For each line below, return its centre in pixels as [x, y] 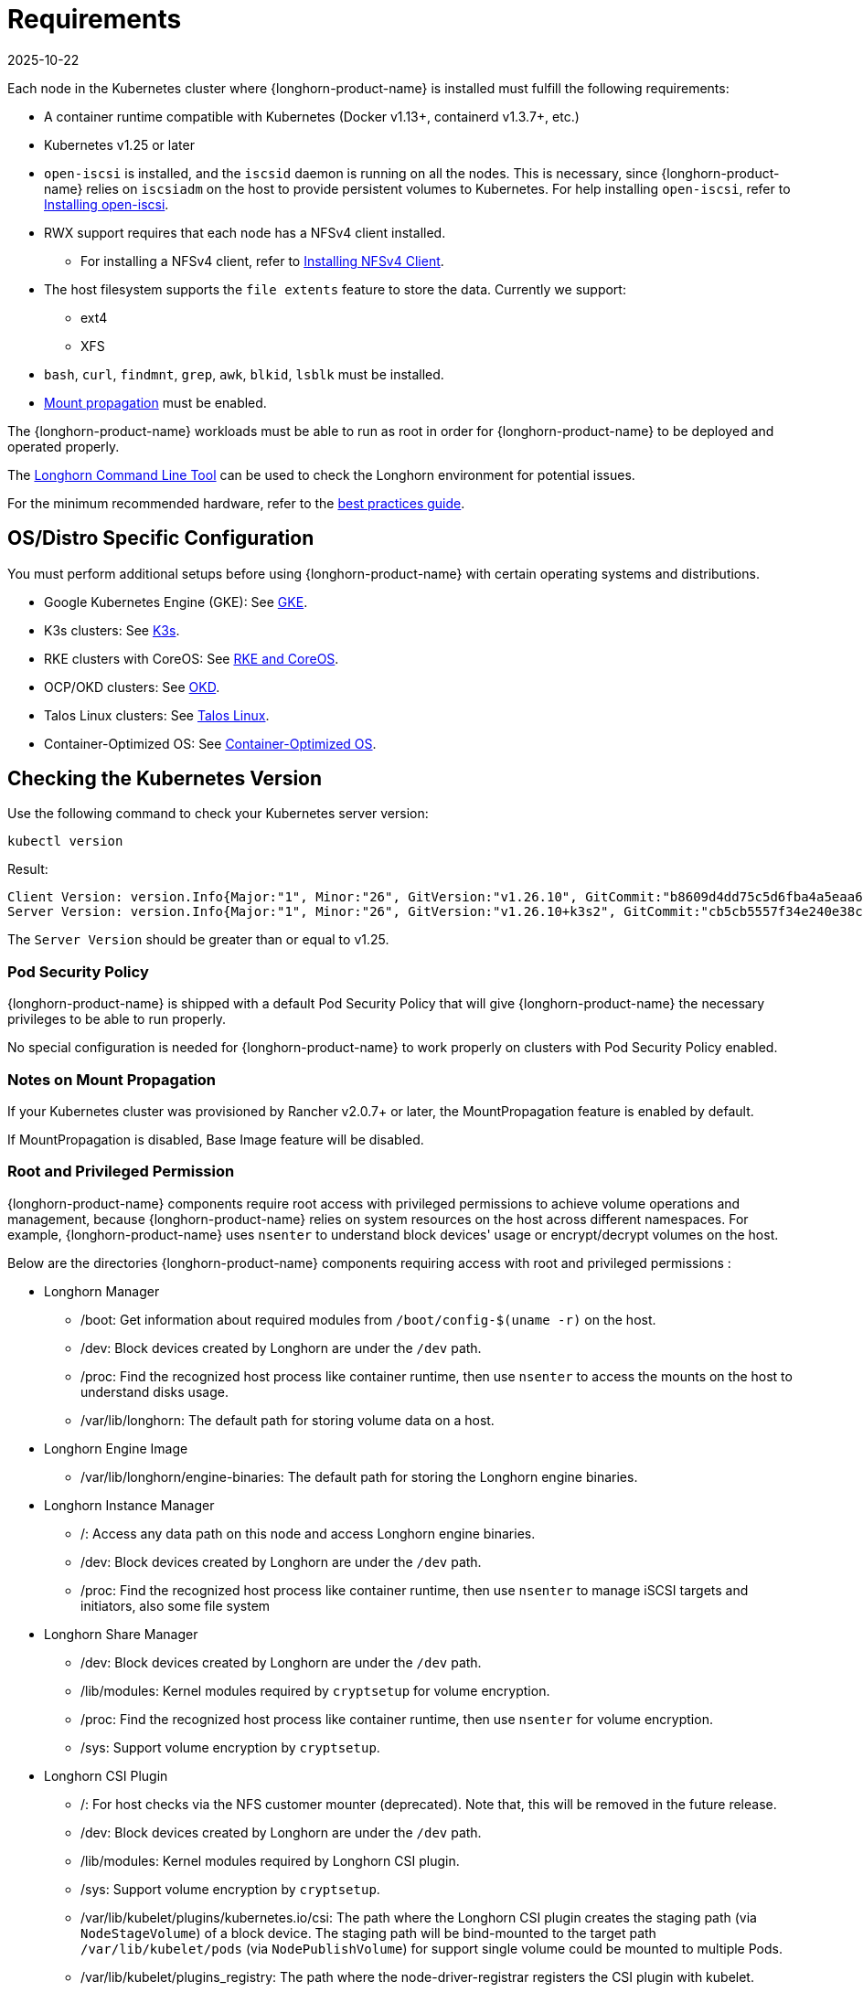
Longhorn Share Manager [121, 1634]
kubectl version [65, 842]
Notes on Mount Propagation [112, 1079]
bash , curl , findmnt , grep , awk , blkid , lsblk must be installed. [244, 374]
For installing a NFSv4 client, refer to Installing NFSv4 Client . [262, 261]
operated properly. [64, 446]
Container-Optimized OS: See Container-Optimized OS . [210, 743]
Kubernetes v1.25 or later [119, 144]
